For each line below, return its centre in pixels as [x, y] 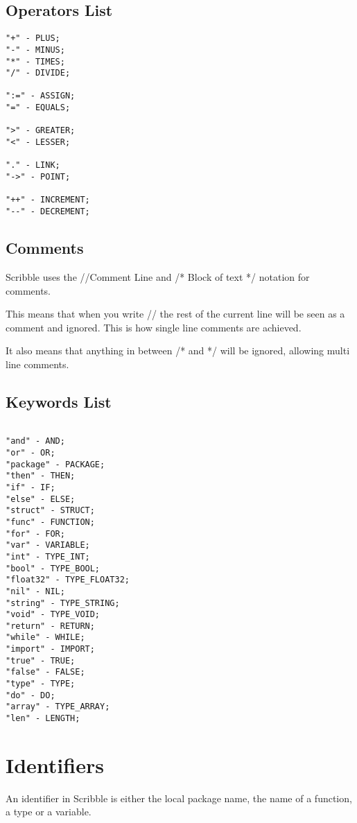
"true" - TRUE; [41, 660]
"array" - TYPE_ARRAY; [58, 707]
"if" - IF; [31, 487]
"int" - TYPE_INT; [48, 556]
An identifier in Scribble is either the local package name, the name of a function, [179, 798]
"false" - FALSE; [45, 672]
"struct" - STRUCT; [50, 511]
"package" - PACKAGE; [55, 464]
